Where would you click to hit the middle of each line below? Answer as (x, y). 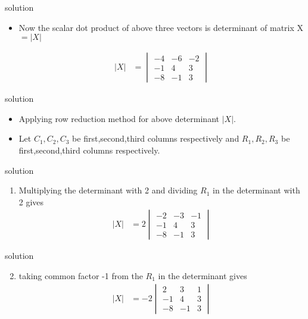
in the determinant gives (203, 276)
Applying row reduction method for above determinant (119, 118)
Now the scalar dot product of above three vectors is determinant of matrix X (161, 27)
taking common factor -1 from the (81, 276)
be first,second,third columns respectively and (156, 138)
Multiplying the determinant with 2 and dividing (108, 190)
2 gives (31, 201)
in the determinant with (256, 190)
